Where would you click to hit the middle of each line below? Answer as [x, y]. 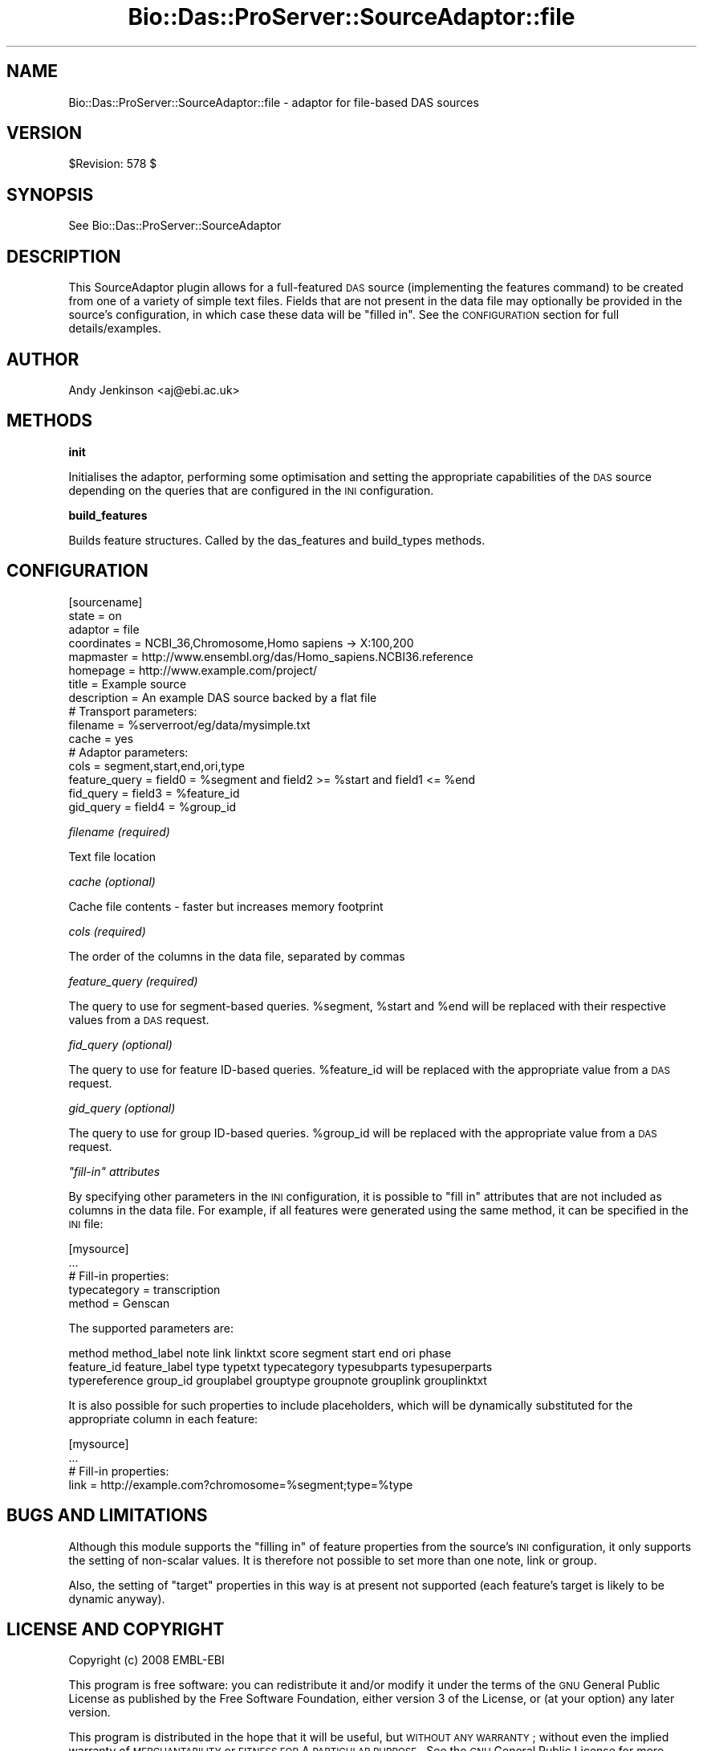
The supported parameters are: [151, 1328]
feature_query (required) [133, 981]
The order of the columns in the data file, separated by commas [237, 956]
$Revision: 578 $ [113, 164]
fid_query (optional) [120, 1044]
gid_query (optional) [122, 1108]
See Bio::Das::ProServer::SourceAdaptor [175, 226]
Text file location [112, 856]
